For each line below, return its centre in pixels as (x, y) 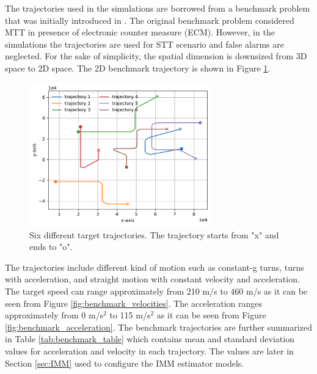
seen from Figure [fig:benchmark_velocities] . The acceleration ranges (134, 303)
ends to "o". (51, 247)
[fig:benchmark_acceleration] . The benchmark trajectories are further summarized (158, 327)
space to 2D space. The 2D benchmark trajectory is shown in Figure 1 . (138, 68)
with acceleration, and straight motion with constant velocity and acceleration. (152, 279)
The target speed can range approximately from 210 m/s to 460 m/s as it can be (156, 291)
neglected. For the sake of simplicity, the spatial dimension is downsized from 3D (156, 56)
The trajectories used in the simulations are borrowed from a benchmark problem (158, 8)
